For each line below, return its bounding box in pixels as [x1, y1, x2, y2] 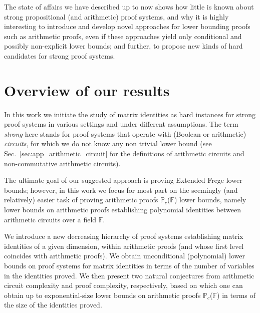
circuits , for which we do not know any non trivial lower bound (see [4, 138, 212, 149]
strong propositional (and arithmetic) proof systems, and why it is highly [4, 11, 229, 22]
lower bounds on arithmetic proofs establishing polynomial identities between [4, 204, 241, 215]
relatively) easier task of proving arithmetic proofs [4, 194, 158, 205]
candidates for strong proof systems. [4, 50, 115, 61]
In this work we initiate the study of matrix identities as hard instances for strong [4, 109, 256, 119]
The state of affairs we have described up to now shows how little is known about [4, 2, 254, 12]
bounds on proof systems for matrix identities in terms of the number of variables [4, 260, 254, 270]
